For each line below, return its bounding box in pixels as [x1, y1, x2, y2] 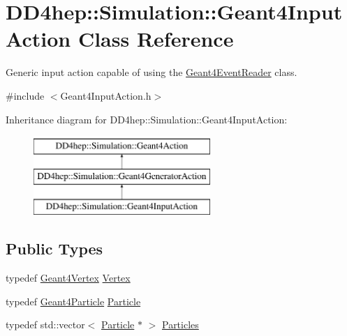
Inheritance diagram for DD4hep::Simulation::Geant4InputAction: [6, 112, 288, 126]
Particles [161, 317, 199, 332]
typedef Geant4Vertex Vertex [6, 270, 131, 285]
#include [6, 88, 45, 102]
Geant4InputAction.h [60, 88, 152, 102]
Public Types [6, 238, 103, 259]
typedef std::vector [6, 317, 85, 332]
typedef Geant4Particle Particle [6, 293, 141, 308]
